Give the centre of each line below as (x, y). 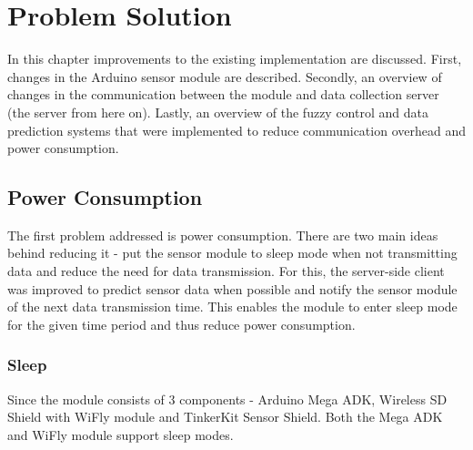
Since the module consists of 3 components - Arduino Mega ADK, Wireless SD (227, 399)
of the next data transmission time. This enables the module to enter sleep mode (232, 307)
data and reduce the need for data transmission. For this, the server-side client (226, 271)
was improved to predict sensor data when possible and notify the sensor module (232, 288)
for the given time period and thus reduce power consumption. (181, 324)
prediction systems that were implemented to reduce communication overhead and (236, 130)
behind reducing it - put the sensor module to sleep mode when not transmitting (232, 253)
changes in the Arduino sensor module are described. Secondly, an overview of (225, 76)
